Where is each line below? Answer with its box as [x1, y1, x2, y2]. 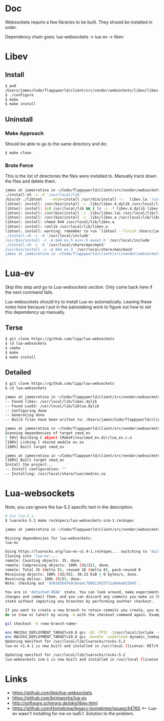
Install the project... [5, 462, 54, 467]
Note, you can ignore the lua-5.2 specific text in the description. [5, 504, 134, 510]
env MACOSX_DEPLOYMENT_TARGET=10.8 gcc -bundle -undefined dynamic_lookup [5, 634, 161, 639]
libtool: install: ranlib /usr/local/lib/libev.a [5, 224, 108, 229]
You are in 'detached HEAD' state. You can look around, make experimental [5, 590, 163, 595]
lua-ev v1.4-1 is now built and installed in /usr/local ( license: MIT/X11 [5, 644, 163, 649]
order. [5, 24, 17, 30]
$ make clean [5, 150, 32, 155]
